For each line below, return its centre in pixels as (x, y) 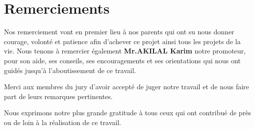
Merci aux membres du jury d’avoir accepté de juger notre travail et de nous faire (127, 87)
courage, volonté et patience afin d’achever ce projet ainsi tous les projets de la (122, 41)
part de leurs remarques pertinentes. (58, 96)
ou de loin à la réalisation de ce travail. (63, 122)
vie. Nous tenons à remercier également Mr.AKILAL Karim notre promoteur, (125, 51)
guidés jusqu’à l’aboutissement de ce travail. (70, 70)
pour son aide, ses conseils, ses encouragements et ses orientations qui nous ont (122, 60)
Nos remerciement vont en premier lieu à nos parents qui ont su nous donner (119, 32)
